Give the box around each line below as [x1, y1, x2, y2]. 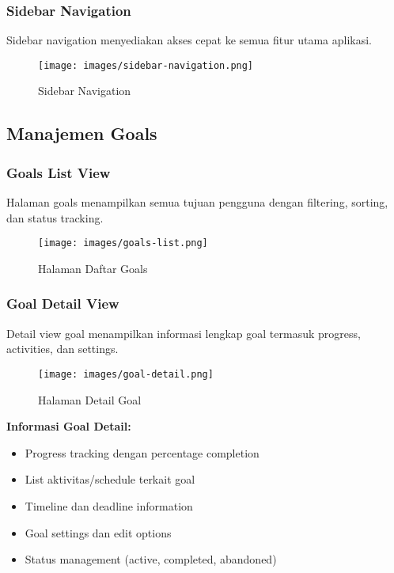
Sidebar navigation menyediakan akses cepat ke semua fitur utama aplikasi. [6, 32, 372, 48]
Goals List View [6, 162, 111, 182]
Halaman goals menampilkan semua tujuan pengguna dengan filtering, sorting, [6, 194, 388, 211]
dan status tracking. [6, 209, 104, 226]
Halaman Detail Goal [38, 391, 142, 408]
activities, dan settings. [6, 340, 119, 357]
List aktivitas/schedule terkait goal [25, 471, 195, 488]
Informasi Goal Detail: [6, 418, 131, 434]
